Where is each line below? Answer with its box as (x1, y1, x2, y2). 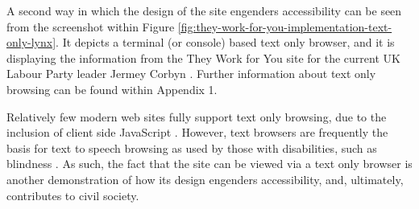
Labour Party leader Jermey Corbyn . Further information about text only (6, 65, 376, 82)
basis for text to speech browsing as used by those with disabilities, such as (6, 139, 377, 156)
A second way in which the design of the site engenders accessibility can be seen (6, 2, 402, 18)
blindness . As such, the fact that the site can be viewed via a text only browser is (6, 155, 413, 172)
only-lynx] (6, 34, 56, 51)
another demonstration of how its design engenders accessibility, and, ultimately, (6, 170, 404, 187)
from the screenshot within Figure (6, 18, 175, 35)
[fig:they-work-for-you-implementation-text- (177, 18, 392, 35)
